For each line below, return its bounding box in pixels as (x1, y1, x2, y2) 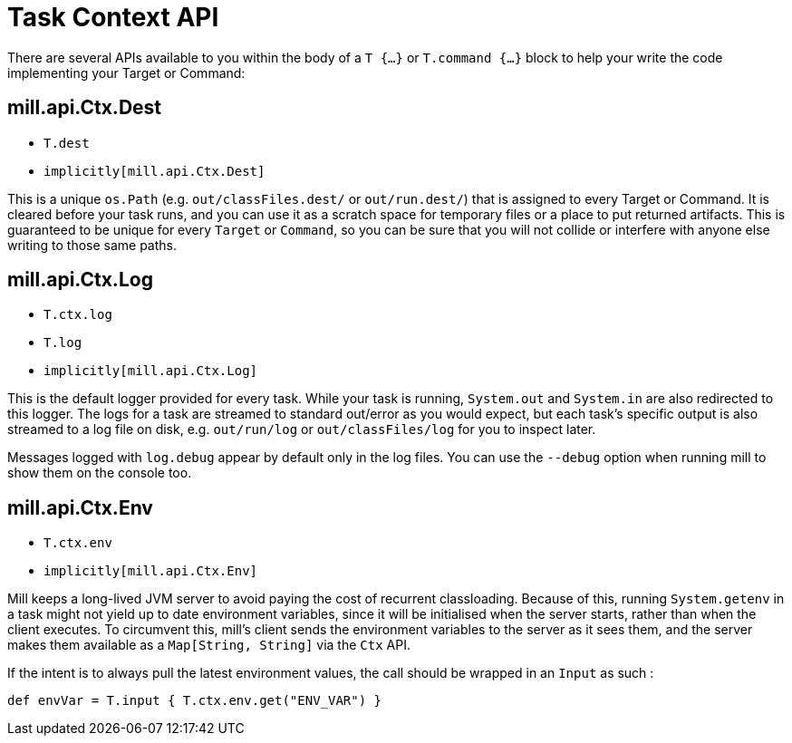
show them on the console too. (7, 465, 192, 481)
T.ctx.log (43, 307, 112, 323)
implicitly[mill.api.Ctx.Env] (43, 564, 258, 579)
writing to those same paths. (7, 236, 178, 253)
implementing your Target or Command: (7, 64, 246, 81)
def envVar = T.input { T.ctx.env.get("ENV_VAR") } (7, 693, 382, 709)
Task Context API (7, 2, 219, 33)
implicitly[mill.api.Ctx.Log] (43, 363, 258, 379)
